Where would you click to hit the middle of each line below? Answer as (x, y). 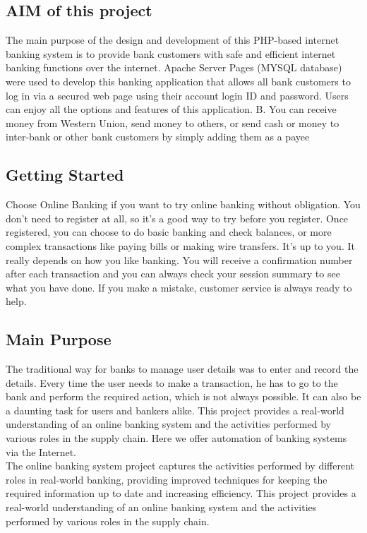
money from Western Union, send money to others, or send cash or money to (173, 122)
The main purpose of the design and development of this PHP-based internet (173, 40)
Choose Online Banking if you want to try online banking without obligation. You (183, 204)
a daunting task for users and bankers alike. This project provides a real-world (175, 410)
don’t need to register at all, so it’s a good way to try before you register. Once (177, 218)
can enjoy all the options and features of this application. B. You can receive (171, 109)
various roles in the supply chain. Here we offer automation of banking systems (176, 438)
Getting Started (65, 175)
